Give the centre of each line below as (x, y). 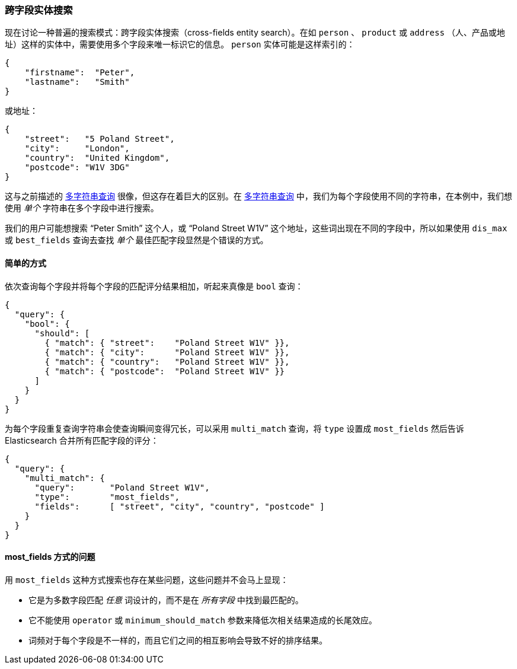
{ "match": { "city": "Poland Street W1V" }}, (167, 352)
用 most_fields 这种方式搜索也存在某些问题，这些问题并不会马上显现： (147, 579)
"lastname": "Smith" (77, 82)
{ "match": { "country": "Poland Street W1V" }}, (167, 361)
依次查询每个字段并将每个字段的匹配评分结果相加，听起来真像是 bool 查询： (154, 286)
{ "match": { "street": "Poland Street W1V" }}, (167, 343)
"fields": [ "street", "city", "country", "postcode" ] (180, 506)
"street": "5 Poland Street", (100, 139)
